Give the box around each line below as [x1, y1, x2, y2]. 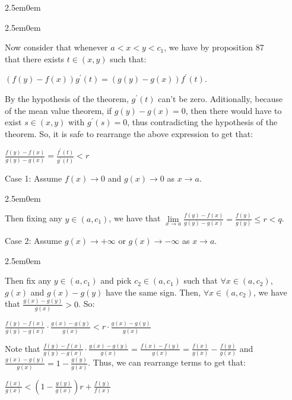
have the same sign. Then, [106, 285, 201, 298]
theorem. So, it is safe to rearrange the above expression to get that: [5, 127, 253, 139]
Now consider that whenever [5, 41, 108, 53]
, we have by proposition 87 [164, 41, 264, 53]
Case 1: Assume [5, 172, 62, 185]
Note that [5, 342, 40, 354]
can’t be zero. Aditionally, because [158, 92, 283, 104]
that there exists [5, 52, 65, 65]
